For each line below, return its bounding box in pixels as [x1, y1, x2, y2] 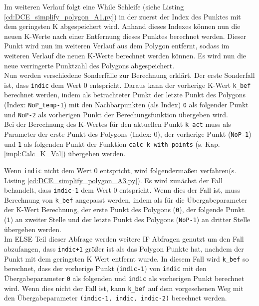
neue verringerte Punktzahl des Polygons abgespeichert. [4, 60, 175, 70]
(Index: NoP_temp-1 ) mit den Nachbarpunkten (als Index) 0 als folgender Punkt [4, 99, 249, 109]
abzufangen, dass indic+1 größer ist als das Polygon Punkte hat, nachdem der [4, 243, 244, 254]
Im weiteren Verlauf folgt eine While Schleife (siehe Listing [4, 1, 184, 11]
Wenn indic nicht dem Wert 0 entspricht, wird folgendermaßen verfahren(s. [4, 165, 237, 175]
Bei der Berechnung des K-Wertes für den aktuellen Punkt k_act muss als [4, 119, 231, 129]
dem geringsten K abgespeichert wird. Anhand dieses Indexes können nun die [4, 21, 241, 31]
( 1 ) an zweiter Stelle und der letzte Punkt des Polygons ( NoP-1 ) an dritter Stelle [4, 214, 251, 225]
